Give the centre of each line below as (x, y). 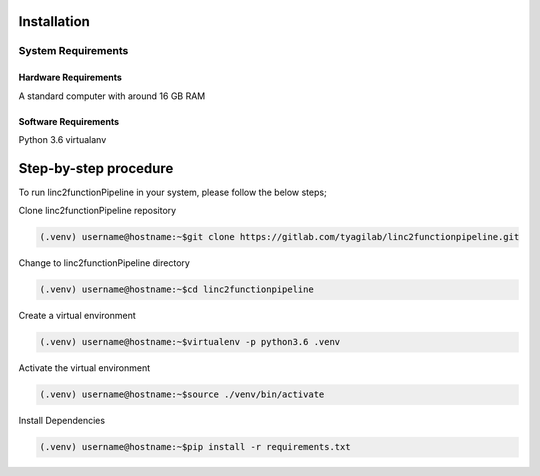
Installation (54, 21)
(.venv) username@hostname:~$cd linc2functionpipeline (176, 289)
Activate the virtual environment (84, 368)
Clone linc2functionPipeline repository (97, 211)
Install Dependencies (61, 421)
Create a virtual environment (77, 316)
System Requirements (73, 51)
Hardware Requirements (70, 77)
